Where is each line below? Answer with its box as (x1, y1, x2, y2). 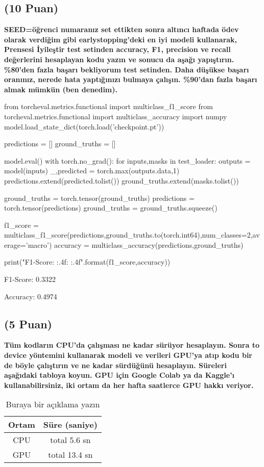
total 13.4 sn (48, 449, 93, 461)
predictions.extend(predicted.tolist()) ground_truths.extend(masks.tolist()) (4, 175, 239, 186)
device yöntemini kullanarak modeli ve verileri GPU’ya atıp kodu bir (4, 350, 252, 360)
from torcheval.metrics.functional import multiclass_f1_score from (4, 101, 213, 112)
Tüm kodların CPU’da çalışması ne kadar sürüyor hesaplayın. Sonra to (4, 340, 259, 350)
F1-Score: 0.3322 (4, 274, 56, 284)
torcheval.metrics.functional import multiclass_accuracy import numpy (4, 111, 227, 121)
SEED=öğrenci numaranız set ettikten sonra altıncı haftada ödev (4, 24, 239, 35)
